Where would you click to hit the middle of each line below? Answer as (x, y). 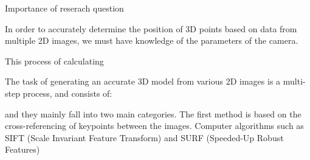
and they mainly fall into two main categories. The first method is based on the (153, 113)
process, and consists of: (67, 93)
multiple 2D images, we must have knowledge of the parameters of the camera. (152, 40)
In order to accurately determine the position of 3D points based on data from (151, 28)
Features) (22, 149)
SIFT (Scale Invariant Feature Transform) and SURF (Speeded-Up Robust (144, 137)
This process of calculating (54, 61)
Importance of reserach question (64, 8)
